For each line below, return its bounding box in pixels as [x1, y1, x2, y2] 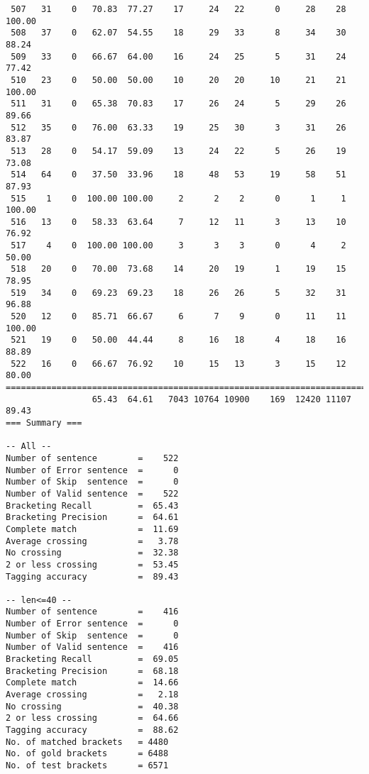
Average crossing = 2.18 [6, 690, 179, 700]
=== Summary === [6, 417, 82, 428]
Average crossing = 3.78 [6, 536, 179, 546]
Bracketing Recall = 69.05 [6, 654, 179, 665]
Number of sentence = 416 [6, 607, 179, 617]
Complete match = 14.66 [6, 678, 179, 688]
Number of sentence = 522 [6, 453, 179, 463]
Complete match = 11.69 [6, 524, 179, 534]
